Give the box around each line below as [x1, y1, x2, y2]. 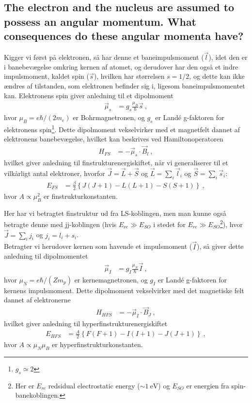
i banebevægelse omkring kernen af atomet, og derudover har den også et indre [4, 61, 238, 71]
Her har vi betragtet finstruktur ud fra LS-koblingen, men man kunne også [4, 208, 226, 218]
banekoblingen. [15, 390, 60, 400]
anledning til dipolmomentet [4, 251, 88, 261]
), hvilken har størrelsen [94, 71, 165, 81]
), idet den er [208, 52, 248, 62]
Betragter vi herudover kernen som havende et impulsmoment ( [4, 241, 192, 251]
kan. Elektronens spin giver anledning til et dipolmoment [4, 90, 173, 100]
